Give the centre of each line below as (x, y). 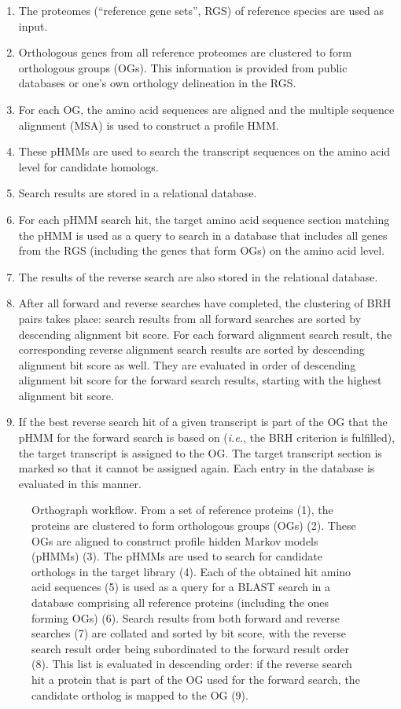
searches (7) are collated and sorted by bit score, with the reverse (189, 633)
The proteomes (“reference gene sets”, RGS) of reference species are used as (201, 10)
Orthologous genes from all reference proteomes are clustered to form (185, 52)
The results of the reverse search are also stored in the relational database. (198, 276)
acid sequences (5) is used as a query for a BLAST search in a (181, 587)
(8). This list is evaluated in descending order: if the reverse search (192, 664)
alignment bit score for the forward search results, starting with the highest (200, 380)
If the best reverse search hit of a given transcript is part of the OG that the (203, 422)
